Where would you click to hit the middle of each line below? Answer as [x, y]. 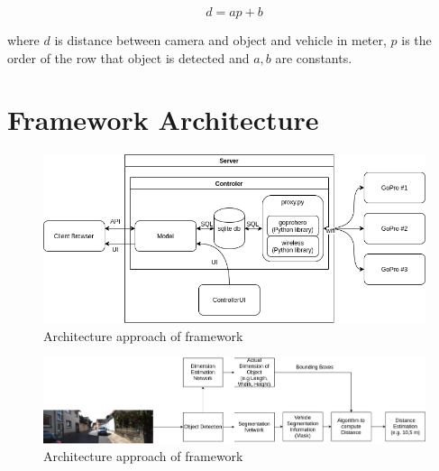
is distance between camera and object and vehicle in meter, [220, 40]
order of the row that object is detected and [128, 57]
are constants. [314, 57]
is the [416, 40]
